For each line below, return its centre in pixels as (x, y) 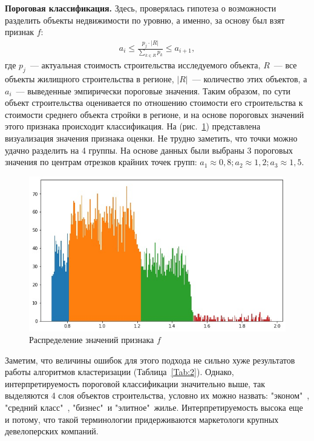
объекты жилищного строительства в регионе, (90, 79)
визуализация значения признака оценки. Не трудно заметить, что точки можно (151, 138)
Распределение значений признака (92, 340)
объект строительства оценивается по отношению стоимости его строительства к (154, 103)
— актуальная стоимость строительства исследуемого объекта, (145, 65)
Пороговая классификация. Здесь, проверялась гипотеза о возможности (141, 8)
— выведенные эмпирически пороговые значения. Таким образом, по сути (153, 90)
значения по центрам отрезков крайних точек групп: (101, 162)
